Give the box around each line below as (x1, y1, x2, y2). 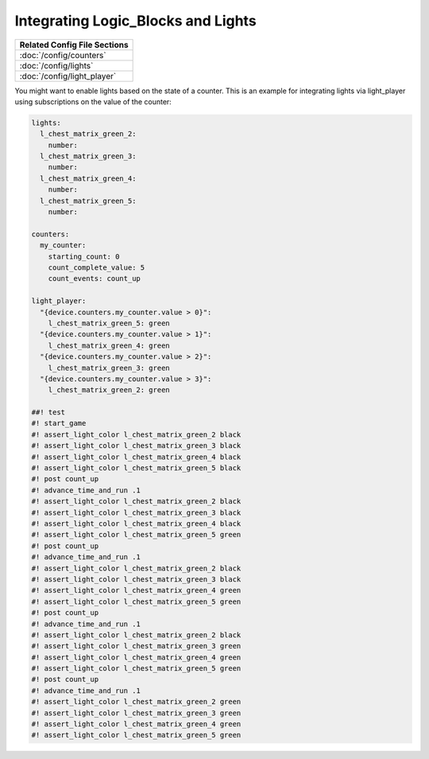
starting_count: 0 (48, 251, 120, 261)
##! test (31, 408, 66, 417)
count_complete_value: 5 (48, 263, 145, 272)
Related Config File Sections (19, 39, 129, 50)
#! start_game (31, 418, 87, 428)
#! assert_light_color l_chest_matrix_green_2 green (31, 697, 242, 706)
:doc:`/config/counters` (19, 49, 106, 60)
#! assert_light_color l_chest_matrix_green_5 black (31, 464, 242, 473)
